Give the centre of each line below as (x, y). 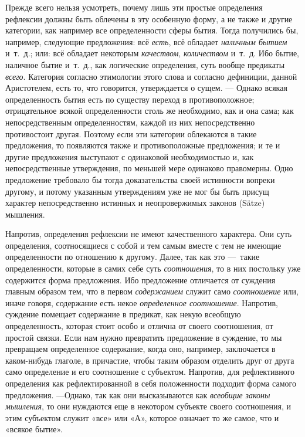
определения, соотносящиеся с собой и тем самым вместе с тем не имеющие (143, 245)
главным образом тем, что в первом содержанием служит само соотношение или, (152, 291)
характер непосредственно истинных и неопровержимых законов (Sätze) (135, 203)
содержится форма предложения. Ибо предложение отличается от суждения (140, 280)
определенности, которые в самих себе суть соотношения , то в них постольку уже (153, 268)
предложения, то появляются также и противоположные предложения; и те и (143, 145)
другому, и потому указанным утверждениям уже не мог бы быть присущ (137, 191)
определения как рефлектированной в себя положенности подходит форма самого (151, 383)
